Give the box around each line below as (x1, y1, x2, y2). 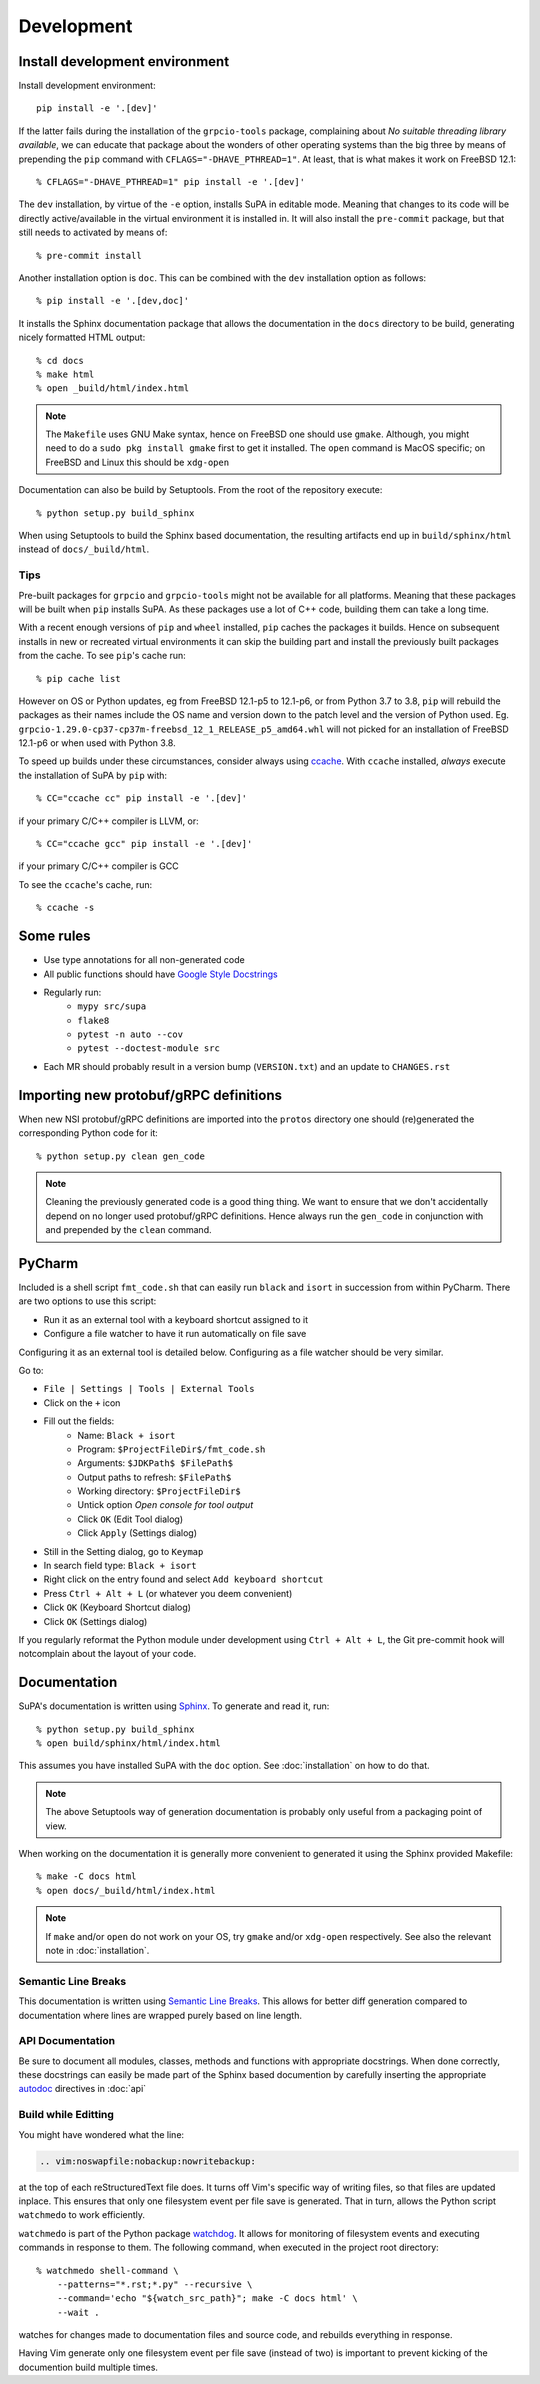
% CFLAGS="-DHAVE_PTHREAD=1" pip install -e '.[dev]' (36, 176, 305, 188)
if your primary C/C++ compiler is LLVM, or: (18, 815, 199, 827)
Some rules (18, 928, 91, 945)
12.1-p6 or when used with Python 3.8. (18, 737, 176, 749)
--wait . (56, 2306, 100, 2318)
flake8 (77, 1015, 110, 1026)
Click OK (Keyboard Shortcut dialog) (43, 1601, 192, 1614)
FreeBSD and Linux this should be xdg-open (45, 456, 230, 468)
